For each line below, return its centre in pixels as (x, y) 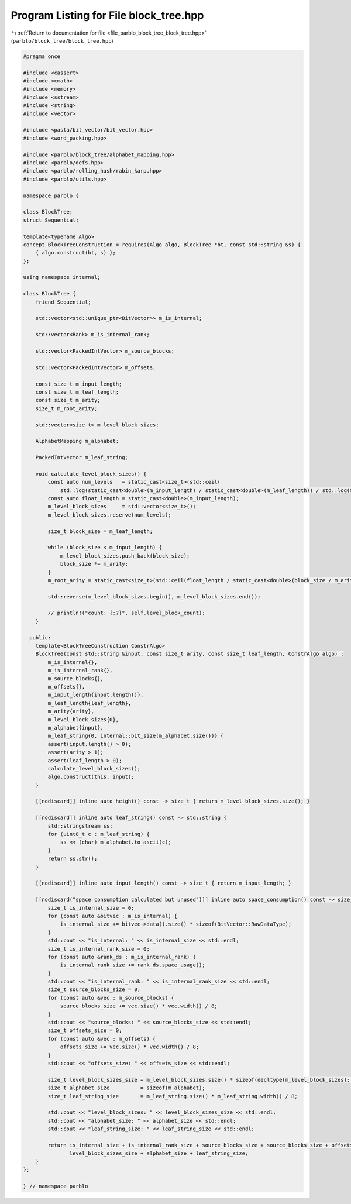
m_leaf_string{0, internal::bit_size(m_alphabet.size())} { (136, 736)
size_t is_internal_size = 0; (91, 908)
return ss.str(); (73, 859)
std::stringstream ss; (80, 826)
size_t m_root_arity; (66, 408)
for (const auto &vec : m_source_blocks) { (111, 998)
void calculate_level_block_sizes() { (91, 474)
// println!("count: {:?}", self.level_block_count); (126, 613)
